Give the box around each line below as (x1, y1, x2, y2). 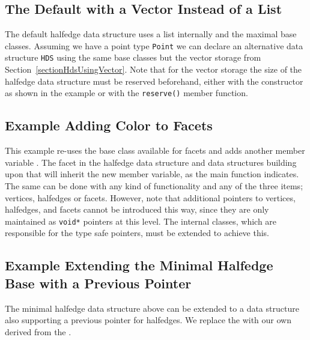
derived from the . (5, 325, 71, 338)
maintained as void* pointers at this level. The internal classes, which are (5, 214, 277, 227)
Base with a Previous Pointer (5, 273, 192, 292)
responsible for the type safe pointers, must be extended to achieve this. (5, 226, 270, 239)
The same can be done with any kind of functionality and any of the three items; (5, 179, 303, 192)
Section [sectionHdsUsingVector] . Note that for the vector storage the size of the (5, 63, 302, 76)
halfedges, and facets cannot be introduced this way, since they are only (5, 203, 269, 216)
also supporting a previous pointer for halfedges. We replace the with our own (5, 314, 291, 326)
